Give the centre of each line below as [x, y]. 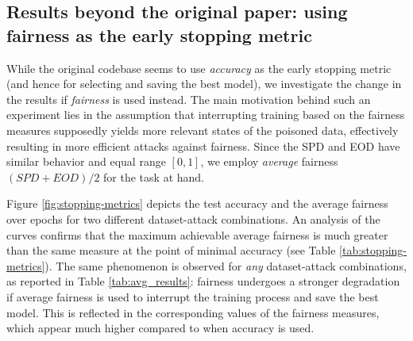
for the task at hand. [154, 176]
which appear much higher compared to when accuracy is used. [160, 328]
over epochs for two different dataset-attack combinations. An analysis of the [193, 218]
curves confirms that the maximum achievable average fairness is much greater [197, 234]
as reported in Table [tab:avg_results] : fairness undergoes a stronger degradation [203, 281]
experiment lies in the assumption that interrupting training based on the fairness [206, 115]
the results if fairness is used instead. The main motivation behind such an [189, 99]
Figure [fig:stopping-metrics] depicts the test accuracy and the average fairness [197, 203]
